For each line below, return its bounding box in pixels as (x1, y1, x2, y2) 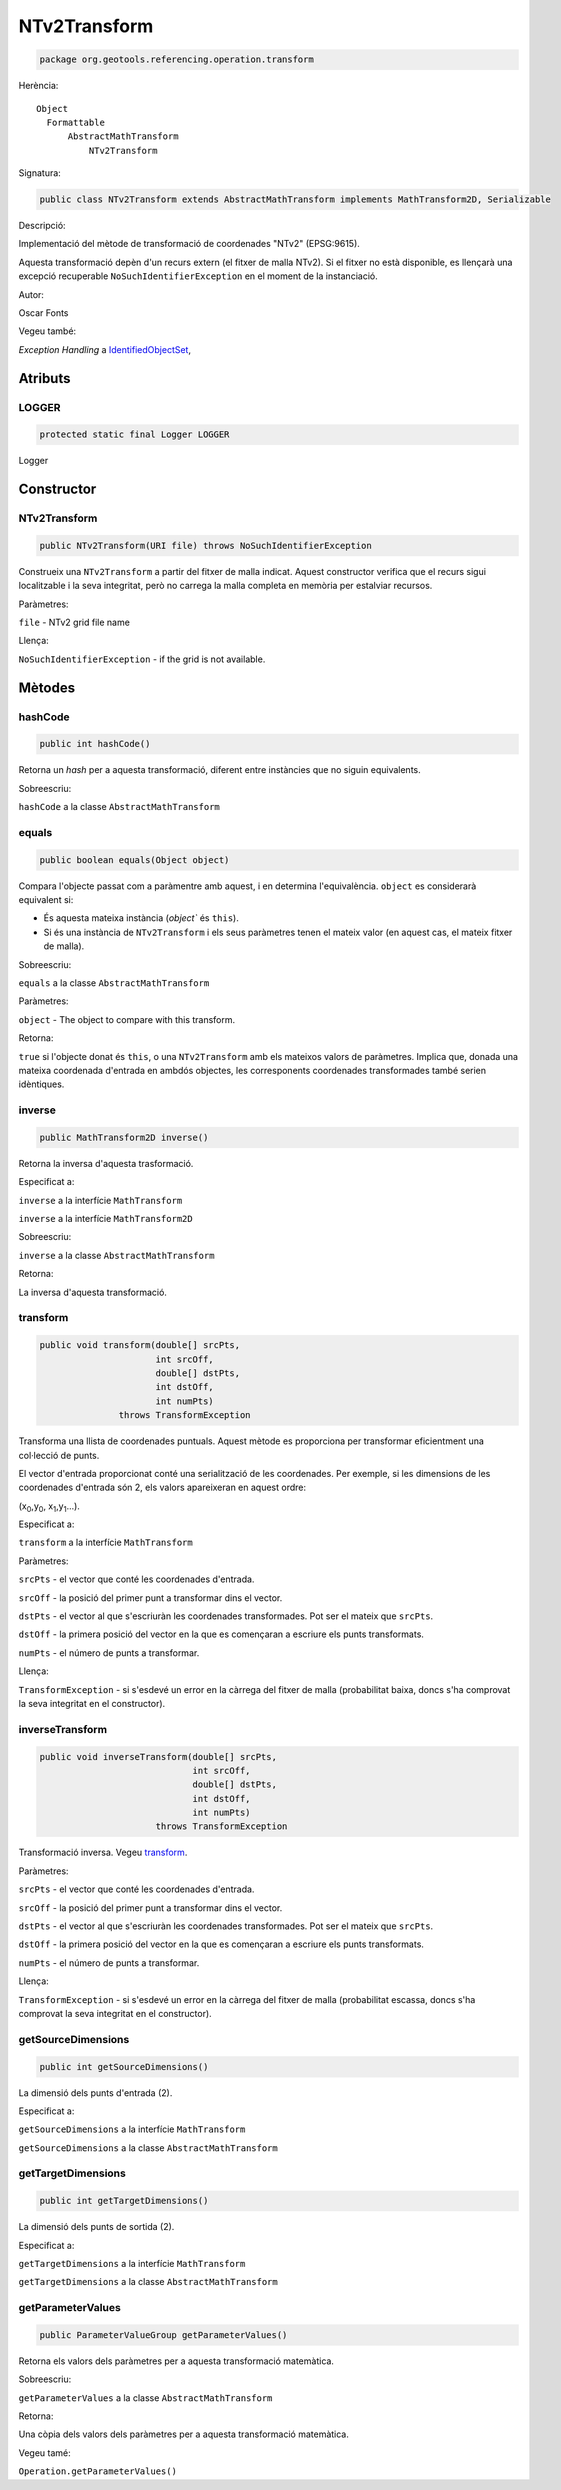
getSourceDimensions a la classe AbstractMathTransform (18, 2141, 279, 2154)
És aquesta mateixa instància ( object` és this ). (43, 912, 239, 924)
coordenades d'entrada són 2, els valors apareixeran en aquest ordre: (18, 1481, 307, 1494)
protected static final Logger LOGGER (39, 429, 230, 440)
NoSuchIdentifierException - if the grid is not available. (18, 653, 266, 665)
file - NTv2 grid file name (18, 616, 130, 629)
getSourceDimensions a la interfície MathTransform (18, 2123, 246, 2135)
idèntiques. (18, 1078, 65, 1090)
